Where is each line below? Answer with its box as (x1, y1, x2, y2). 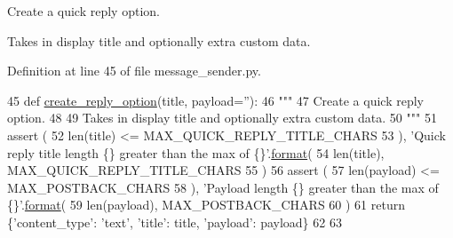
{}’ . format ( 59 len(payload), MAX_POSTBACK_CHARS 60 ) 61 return (7, 195, 406, 214)
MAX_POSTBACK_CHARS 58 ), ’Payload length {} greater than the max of (7, 178, 439, 196)
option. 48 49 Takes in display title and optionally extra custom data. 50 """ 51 (7, 108, 437, 127)
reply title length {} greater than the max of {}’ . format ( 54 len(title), (7, 143, 385, 162)
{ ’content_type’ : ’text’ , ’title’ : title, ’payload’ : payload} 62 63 (7, 212, 342, 231)
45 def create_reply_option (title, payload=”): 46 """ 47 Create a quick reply (7, 91, 424, 109)
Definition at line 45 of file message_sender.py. (7, 61, 261, 80)
